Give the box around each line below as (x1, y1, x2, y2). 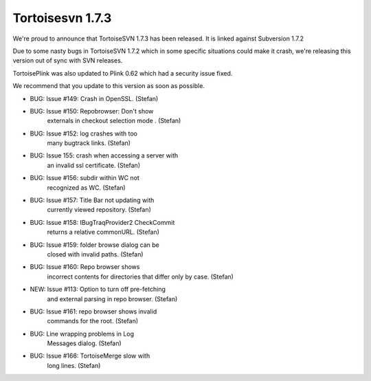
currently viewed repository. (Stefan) (47, 206, 151, 214)
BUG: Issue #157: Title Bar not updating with (30, 196, 155, 204)
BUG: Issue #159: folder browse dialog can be (30, 241, 159, 249)
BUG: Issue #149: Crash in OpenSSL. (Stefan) (30, 94, 159, 102)
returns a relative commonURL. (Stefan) (47, 228, 159, 237)
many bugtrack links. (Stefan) (47, 139, 131, 147)
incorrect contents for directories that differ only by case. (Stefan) (47, 272, 234, 281)
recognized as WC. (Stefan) (47, 183, 126, 192)
